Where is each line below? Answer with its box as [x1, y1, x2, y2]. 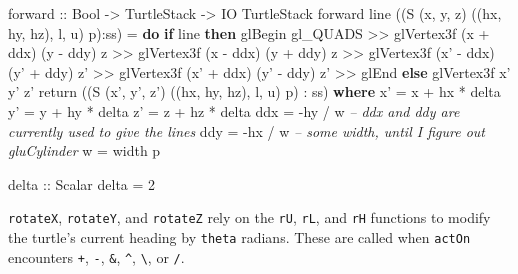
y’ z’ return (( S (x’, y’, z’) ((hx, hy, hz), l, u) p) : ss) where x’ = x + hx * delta [8, 81, 501, 102]
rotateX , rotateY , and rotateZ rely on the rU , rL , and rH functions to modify [8, 207, 491, 228]
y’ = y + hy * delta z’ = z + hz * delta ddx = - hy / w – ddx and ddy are [8, 100, 460, 121]
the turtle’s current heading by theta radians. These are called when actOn [8, 227, 471, 247]
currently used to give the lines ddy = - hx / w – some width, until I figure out [8, 120, 485, 141]
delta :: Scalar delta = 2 [8, 173, 156, 194]
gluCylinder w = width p [8, 140, 161, 161]
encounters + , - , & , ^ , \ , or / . [8, 246, 185, 267]
